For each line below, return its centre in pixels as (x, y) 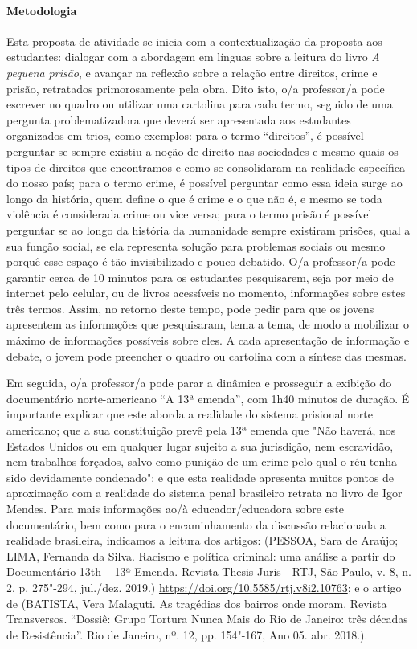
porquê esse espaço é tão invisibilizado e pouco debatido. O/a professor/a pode (201, 261)
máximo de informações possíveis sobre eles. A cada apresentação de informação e (208, 340)
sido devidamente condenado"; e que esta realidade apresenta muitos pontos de (200, 477)
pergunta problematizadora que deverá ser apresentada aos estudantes (179, 119)
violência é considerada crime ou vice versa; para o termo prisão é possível (189, 214)
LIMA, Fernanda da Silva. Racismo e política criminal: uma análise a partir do (201, 555)
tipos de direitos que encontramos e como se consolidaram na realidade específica (206, 167)
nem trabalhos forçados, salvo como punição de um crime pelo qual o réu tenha (202, 461)
